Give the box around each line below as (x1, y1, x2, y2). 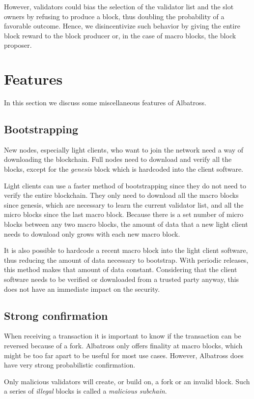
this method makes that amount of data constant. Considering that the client (4, 264, 237, 275)
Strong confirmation (4, 307, 108, 323)
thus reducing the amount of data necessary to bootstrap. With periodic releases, (4, 254, 249, 265)
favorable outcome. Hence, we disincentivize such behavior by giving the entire (4, 21, 240, 31)
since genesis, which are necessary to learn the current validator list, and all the (4, 199, 244, 210)
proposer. (4, 40, 32, 50)
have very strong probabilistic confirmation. (4, 360, 136, 370)
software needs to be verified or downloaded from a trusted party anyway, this (4, 274, 239, 284)
